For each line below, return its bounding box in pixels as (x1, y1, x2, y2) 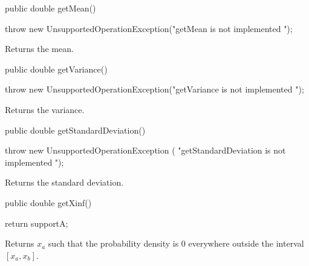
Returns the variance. (5, 103, 85, 115)
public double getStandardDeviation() (5, 123, 146, 136)
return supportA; (5, 216, 68, 229)
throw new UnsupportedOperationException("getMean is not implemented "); (5, 22, 293, 34)
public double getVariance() (5, 62, 108, 75)
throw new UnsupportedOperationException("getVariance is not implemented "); (5, 83, 304, 96)
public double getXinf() (5, 196, 92, 209)
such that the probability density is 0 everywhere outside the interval (48, 237, 304, 250)
